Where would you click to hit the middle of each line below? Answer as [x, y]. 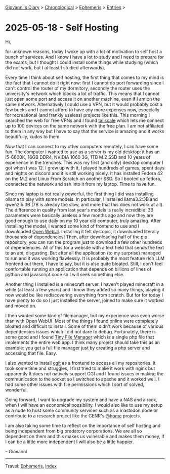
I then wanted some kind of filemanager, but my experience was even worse [85, 315]
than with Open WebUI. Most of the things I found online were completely [82, 321]
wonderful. [16, 390]
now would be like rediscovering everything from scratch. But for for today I [84, 295]
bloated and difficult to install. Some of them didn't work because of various [84, 326]
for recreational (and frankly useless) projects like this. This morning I [78, 115]
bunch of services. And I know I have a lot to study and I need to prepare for [85, 57]
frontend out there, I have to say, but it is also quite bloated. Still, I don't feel [84, 264]
